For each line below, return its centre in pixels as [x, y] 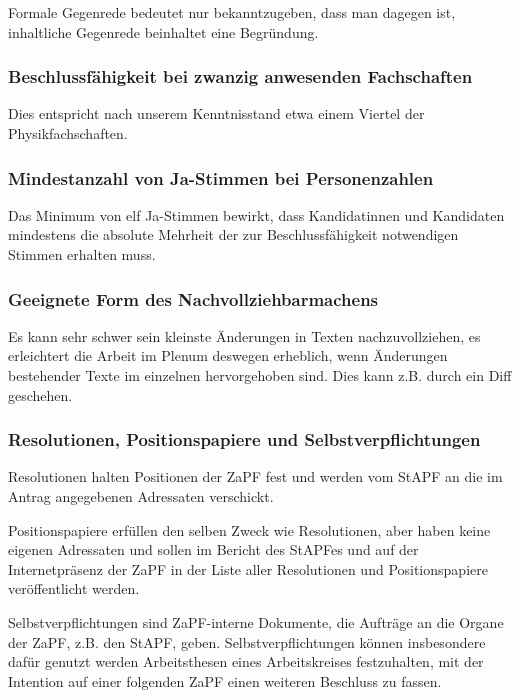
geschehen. [40, 394]
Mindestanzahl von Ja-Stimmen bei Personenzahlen [221, 177]
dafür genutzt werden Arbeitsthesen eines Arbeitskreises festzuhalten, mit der [246, 661]
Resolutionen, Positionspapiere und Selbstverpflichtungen [244, 439]
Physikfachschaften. [68, 133]
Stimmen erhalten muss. [82, 254]
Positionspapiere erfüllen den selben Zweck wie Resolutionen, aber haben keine [249, 529]
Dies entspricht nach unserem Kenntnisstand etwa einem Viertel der [216, 113]
